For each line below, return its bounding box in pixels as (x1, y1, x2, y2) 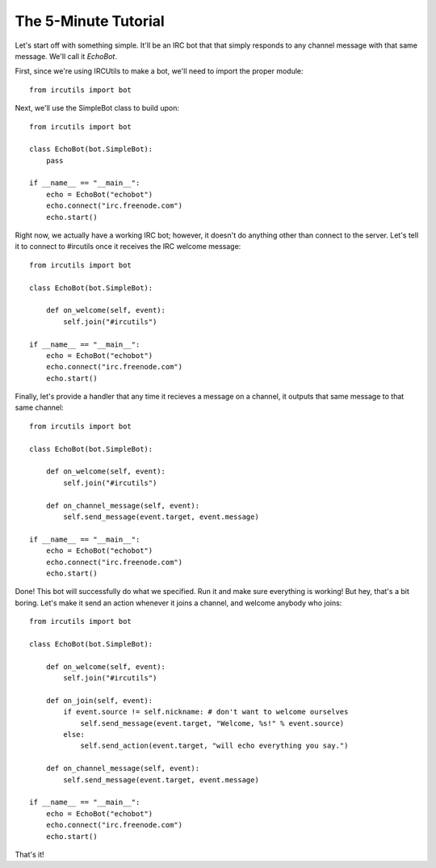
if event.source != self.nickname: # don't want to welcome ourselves (63, 707, 349, 717)
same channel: (15, 402, 64, 412)
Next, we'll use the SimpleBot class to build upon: (15, 103, 179, 113)
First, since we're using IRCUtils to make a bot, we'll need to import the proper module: (15, 66, 304, 76)
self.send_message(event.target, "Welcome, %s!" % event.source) (80, 718, 345, 727)
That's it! (15, 849, 44, 859)
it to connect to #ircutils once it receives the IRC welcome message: (15, 242, 241, 251)
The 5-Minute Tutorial (15, 12, 165, 30)
